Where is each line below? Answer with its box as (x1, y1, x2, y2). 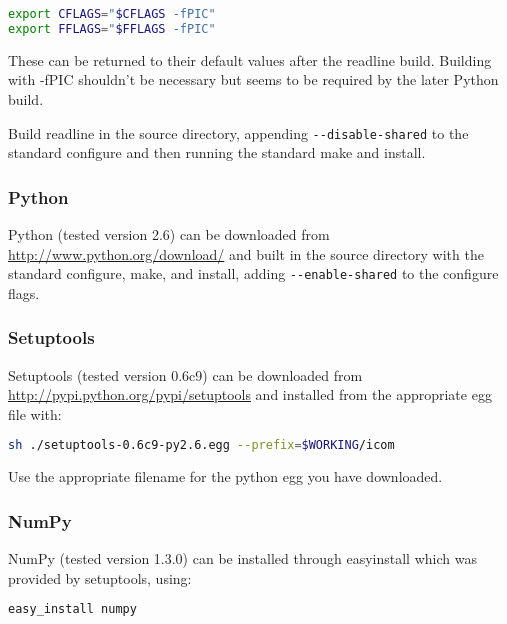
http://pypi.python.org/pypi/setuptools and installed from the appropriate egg (8, 384, 492, 405)
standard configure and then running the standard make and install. (8, 142, 426, 163)
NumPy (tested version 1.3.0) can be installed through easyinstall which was (8, 548, 477, 569)
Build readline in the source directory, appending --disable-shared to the (8, 122, 469, 143)
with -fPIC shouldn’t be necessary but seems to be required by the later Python (8, 69, 499, 90)
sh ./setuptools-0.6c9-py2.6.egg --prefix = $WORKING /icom (8, 438, 395, 453)
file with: (8, 403, 62, 424)
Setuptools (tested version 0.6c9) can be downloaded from (8, 364, 363, 385)
